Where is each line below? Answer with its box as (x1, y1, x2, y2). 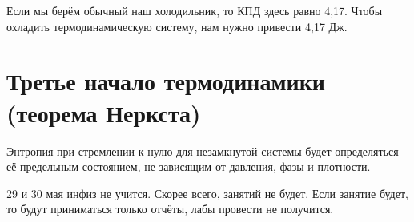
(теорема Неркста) (6, 96, 201, 129)
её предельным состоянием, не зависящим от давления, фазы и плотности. (6, 158, 371, 175)
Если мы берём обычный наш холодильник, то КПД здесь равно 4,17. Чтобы (6, 2, 383, 18)
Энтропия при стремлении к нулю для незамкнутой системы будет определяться (6, 142, 399, 159)
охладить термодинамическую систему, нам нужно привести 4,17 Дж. (6, 18, 348, 34)
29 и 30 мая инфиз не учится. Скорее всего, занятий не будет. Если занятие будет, (6, 184, 408, 201)
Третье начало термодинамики (6, 65, 325, 97)
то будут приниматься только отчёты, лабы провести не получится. (6, 200, 334, 217)
